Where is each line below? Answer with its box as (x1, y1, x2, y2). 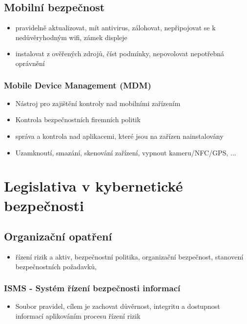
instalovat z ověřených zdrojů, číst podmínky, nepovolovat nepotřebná (15, 48, 225, 59)
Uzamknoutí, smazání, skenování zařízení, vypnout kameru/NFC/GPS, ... (15, 147, 236, 157)
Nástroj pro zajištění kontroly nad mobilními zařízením (15, 98, 181, 108)
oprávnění (15, 58, 45, 68)
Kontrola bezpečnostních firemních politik (15, 114, 141, 125)
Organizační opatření (4, 229, 112, 244)
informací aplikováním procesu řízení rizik (15, 310, 141, 321)
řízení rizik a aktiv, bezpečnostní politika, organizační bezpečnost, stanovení (15, 251, 244, 261)
